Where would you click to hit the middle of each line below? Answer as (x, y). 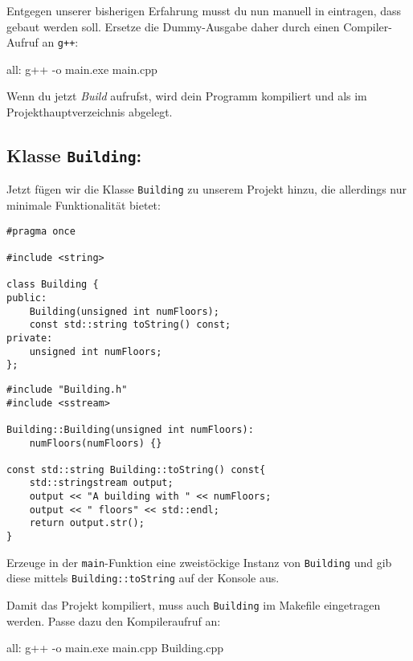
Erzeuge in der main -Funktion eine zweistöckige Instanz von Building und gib (199, 562)
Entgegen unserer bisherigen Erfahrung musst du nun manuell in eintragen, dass (204, 10)
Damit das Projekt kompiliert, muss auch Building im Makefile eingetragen (194, 605)
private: (30, 338)
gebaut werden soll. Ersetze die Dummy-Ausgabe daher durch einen (173, 26)
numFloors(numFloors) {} (96, 443)
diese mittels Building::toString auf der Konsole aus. (143, 578)
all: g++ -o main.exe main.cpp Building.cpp (115, 648)
